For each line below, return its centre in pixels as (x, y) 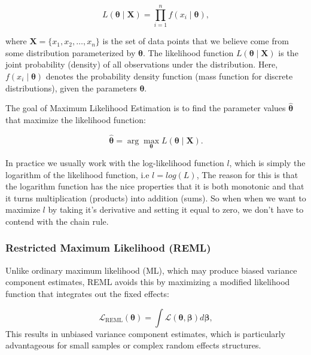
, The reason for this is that (247, 174)
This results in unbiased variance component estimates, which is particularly (146, 333)
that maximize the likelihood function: (76, 119)
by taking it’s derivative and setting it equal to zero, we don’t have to (176, 209)
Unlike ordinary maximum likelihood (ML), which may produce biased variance (151, 270)
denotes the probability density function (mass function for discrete (169, 76)
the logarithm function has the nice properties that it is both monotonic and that (155, 186)
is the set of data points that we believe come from (196, 41)
